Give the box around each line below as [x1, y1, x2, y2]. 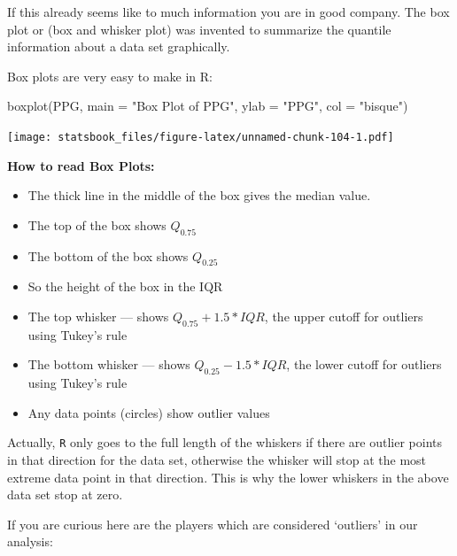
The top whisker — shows [27, 307, 169, 325]
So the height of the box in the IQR [27, 277, 223, 296]
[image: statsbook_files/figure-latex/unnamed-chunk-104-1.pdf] [7, 130, 394, 143]
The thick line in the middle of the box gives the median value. [27, 186, 371, 205]
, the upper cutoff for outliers [264, 307, 423, 325]
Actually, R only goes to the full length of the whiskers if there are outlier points [7, 433, 443, 452]
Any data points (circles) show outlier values [27, 403, 270, 421]
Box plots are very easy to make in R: [7, 66, 213, 85]
